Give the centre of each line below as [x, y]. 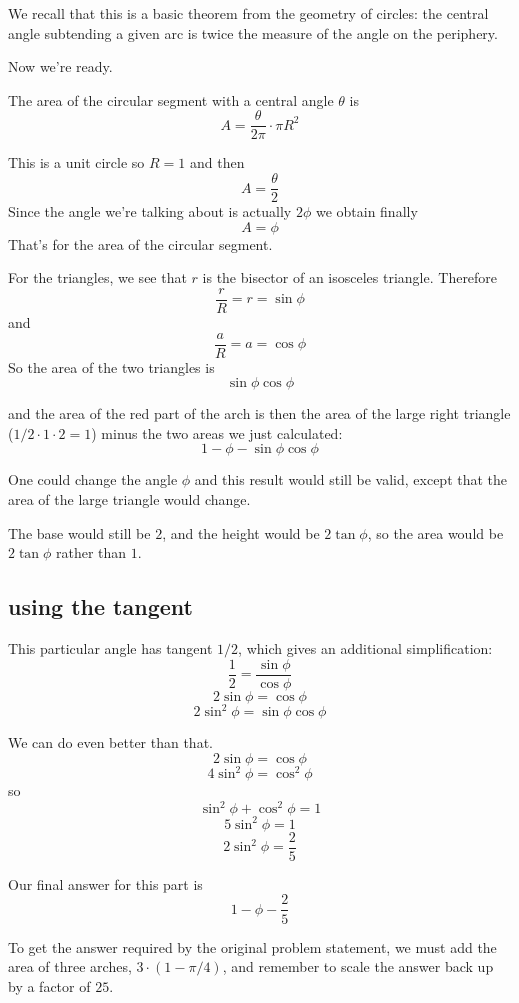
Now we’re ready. [60, 66]
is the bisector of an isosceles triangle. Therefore [350, 277]
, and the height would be [241, 532]
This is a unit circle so [76, 162]
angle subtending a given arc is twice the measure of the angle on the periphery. [253, 32]
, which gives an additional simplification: [365, 647]
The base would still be [79, 532]
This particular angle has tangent [110, 647]
